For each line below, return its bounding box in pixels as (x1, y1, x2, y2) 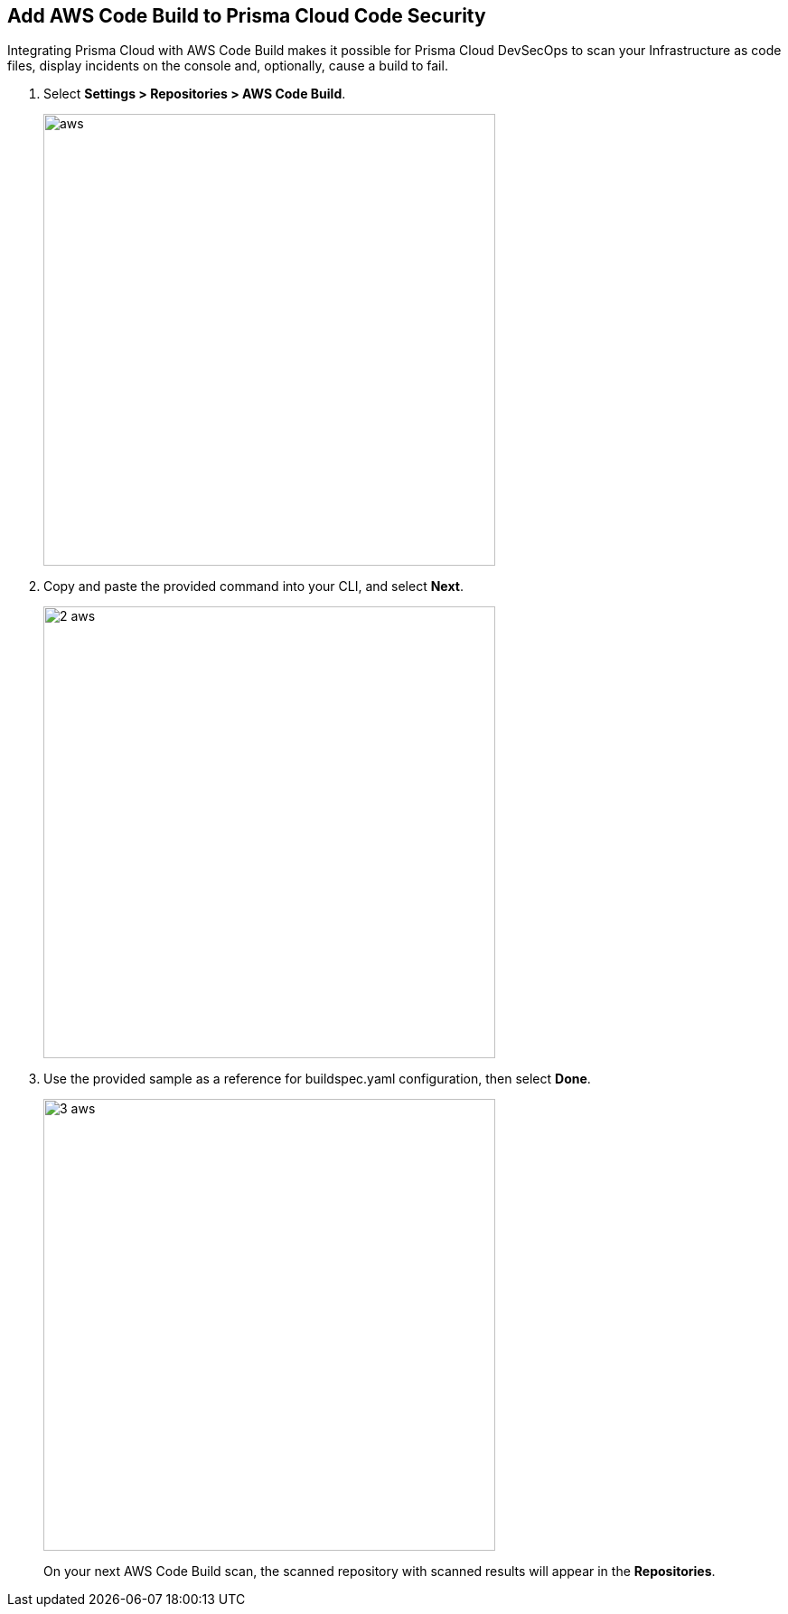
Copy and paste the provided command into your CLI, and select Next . (43, 578, 464, 595)
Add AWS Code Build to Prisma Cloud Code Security (7, 5, 486, 27)
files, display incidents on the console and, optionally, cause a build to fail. (7, 58, 448, 74)
